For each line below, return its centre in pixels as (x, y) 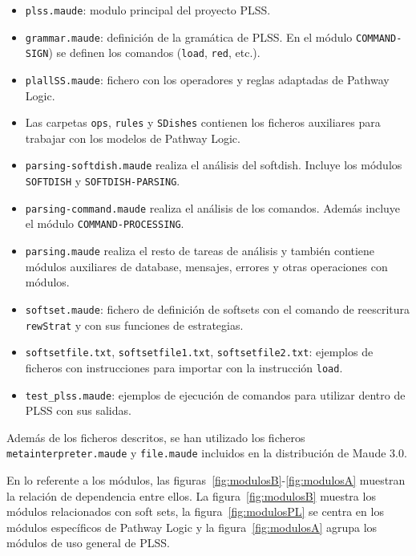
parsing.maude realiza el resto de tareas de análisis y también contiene (200, 251)
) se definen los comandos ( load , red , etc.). (154, 53)
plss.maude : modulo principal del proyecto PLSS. (148, 10)
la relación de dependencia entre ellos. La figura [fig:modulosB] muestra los (191, 495)
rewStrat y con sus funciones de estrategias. (134, 325)
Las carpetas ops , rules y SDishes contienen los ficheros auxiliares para (203, 122)
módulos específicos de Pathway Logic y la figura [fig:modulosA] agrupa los (192, 527)
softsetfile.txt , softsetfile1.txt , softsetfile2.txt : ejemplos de (199, 352)
